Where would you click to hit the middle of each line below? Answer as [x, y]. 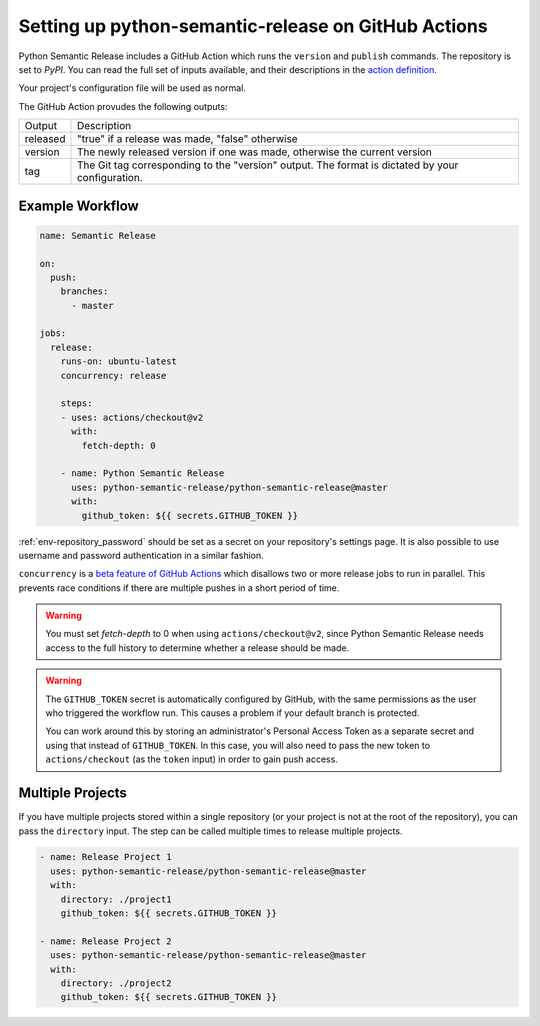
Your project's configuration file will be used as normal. [132, 88]
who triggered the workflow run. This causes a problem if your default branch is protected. [232, 713]
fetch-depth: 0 [119, 445]
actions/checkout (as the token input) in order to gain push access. [192, 759]
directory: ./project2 [116, 983]
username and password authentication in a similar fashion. [141, 555]
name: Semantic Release [98, 235]
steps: [76, 403]
